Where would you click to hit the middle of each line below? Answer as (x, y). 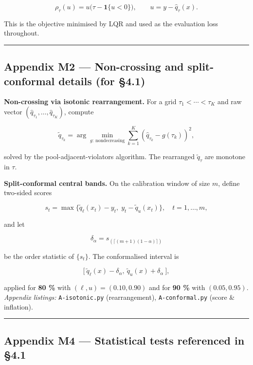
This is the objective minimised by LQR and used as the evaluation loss (111, 23)
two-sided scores (28, 192)
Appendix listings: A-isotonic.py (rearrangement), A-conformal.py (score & (119, 297)
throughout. (22, 33)
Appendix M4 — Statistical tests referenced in (124, 340)
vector (13, 112)
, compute (79, 112)
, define (229, 183)
